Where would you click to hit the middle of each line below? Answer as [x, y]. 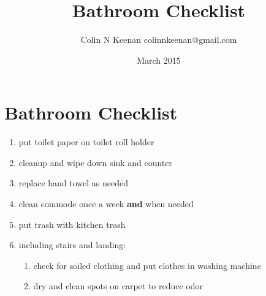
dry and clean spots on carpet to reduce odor [118, 286]
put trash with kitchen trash [72, 224]
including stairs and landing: [72, 245]
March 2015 [159, 60]
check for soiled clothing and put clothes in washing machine [147, 265]
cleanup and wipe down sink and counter [95, 162]
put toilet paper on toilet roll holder [86, 142]
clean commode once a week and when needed [106, 204]
